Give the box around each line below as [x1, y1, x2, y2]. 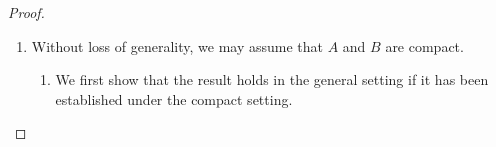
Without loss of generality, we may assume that [31, 35, 324, 56]
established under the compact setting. [55, 88, 293, 109]
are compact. [385, 35, 464, 56]
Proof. [8, 2, 45, 22]
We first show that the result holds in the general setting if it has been [55, 69, 489, 90]
